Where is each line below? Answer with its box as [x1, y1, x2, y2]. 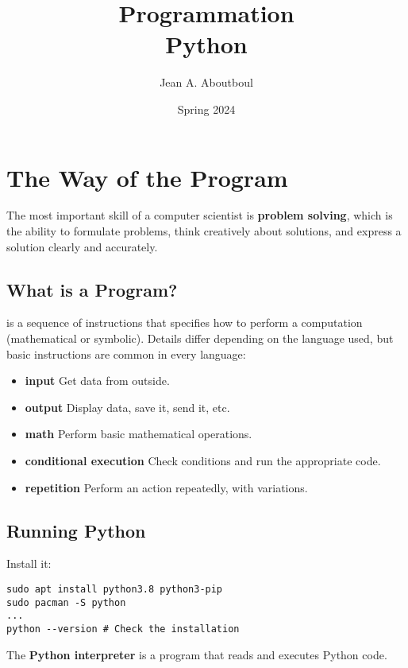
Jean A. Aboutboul [160, 74, 253, 91]
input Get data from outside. [25, 372, 170, 389]
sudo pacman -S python [6, 596, 126, 608]
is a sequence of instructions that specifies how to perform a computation [6, 314, 363, 331]
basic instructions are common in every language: [6, 345, 246, 362]
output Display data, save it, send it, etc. [25, 398, 230, 415]
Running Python [6, 518, 146, 542]
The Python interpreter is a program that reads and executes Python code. [6, 646, 387, 662]
